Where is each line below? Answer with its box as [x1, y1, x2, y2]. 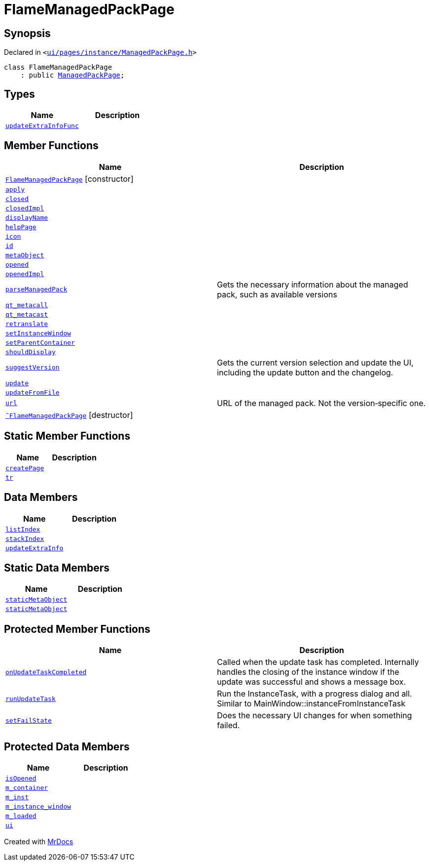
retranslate [5, 320, 48, 328]
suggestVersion [5, 364, 60, 371]
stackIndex [5, 535, 44, 542]
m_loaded [5, 812, 36, 820]
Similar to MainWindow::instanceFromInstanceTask [217, 699, 405, 709]
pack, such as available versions [217, 289, 337, 299]
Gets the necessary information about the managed [217, 279, 408, 289]
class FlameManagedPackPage [4, 63, 112, 72]
